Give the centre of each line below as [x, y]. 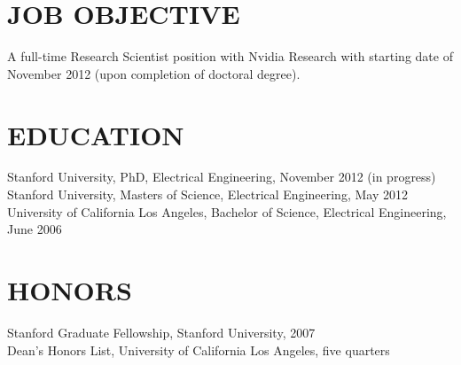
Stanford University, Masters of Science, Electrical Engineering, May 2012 [207, 194]
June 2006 [35, 229]
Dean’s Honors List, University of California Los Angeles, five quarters [199, 349]
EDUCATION [96, 134]
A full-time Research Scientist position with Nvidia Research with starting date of [230, 56]
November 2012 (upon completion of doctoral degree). [154, 73]
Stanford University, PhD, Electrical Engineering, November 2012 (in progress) [222, 177]
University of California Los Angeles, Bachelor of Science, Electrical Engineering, [227, 211]
